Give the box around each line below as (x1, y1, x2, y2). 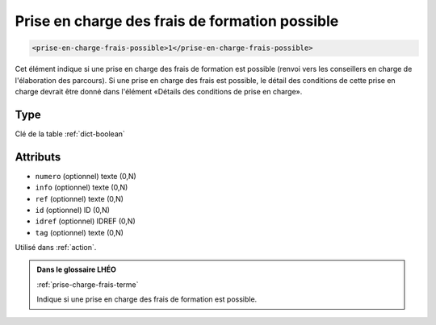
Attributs (15, 150, 61, 164)
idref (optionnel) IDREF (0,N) (35, 216, 136, 226)
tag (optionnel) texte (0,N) (35, 227, 124, 237)
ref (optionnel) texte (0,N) (35, 194, 124, 203)
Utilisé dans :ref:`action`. (15, 243, 97, 252)
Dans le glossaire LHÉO (36, 265, 117, 274)
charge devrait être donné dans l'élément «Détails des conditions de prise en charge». (15, 86, 303, 96)
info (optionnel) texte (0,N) (35, 182, 128, 193)
